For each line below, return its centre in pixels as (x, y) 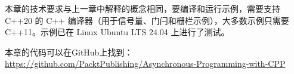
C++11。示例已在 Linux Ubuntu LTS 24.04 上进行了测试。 (117, 32)
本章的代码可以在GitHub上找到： (69, 52)
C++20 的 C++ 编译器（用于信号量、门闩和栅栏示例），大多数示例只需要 (147, 20)
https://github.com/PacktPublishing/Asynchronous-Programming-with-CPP (145, 64)
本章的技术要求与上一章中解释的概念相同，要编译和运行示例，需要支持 (143, 8)
